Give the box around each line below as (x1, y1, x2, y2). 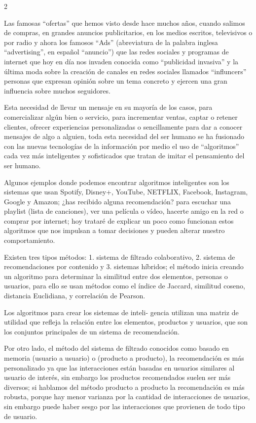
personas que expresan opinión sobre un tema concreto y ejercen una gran (4, 76, 227, 86)
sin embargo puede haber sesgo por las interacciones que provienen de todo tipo (4, 401, 245, 411)
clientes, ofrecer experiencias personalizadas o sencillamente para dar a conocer (4, 121, 243, 132)
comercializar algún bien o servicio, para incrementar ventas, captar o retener (4, 111, 238, 122)
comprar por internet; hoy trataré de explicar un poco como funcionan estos (4, 215, 234, 226)
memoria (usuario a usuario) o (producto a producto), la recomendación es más (4, 353, 244, 363)
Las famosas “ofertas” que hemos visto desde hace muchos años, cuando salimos (4, 17, 245, 28)
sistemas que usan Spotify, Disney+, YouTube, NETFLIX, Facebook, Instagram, (4, 187, 248, 197)
